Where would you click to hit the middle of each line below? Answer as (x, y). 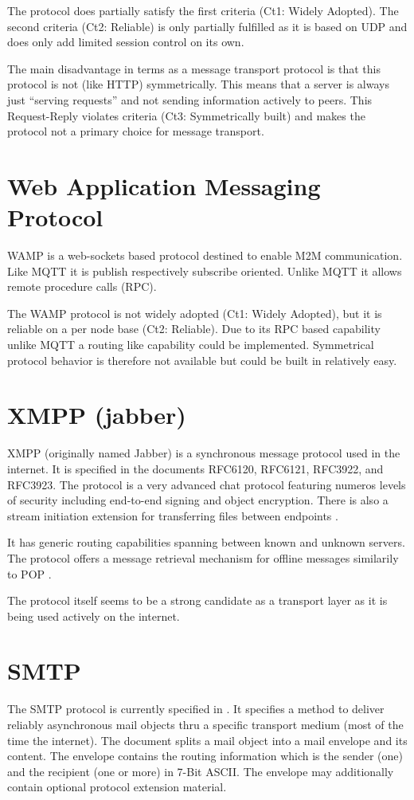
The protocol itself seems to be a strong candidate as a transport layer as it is (197, 600)
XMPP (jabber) (97, 415)
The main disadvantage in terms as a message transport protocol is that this (194, 68)
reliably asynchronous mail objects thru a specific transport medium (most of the (205, 724)
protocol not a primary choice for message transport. (136, 131)
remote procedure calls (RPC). (82, 286)
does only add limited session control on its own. (126, 42)
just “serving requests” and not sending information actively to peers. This (190, 99)
